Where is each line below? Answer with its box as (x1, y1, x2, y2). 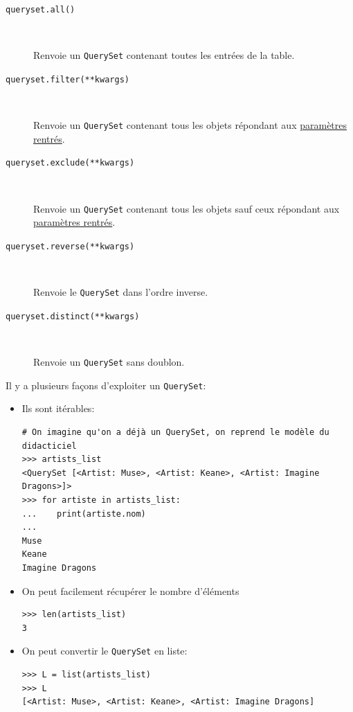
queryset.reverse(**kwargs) (6, 241, 135, 251)
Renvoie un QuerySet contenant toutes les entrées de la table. (33, 48, 295, 62)
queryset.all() (6, 5, 75, 15)
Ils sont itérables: (21, 401, 95, 416)
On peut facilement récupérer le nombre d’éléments (21, 583, 239, 598)
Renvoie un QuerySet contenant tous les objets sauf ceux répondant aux (33, 201, 340, 215)
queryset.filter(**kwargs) (6, 74, 129, 84)
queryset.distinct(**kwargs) (6, 311, 140, 321)
